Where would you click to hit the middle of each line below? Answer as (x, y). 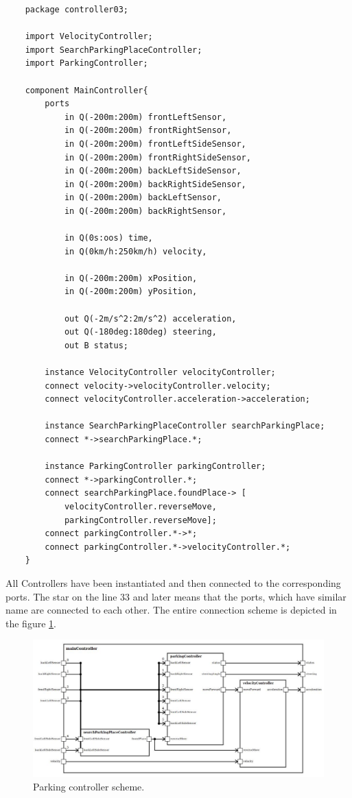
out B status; (96, 345)
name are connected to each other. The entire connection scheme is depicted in (171, 610)
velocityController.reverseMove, (140, 506)
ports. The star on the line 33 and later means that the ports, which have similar (176, 596)
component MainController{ (86, 90)
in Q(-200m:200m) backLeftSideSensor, (153, 171)
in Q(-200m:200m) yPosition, (131, 292)
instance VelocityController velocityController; (160, 373)
